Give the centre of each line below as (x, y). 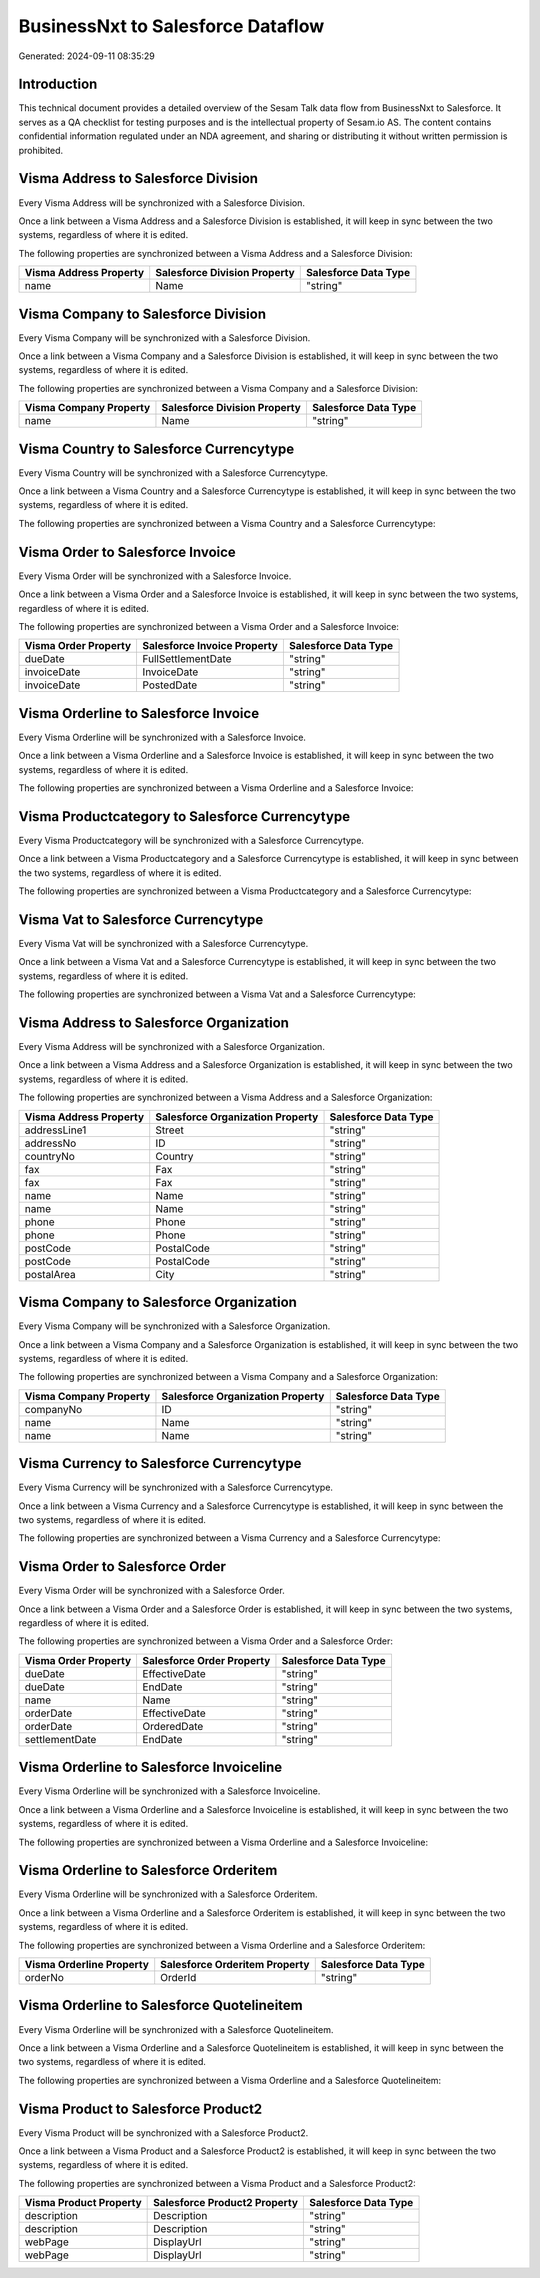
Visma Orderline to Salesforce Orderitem (148, 1870)
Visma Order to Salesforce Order (122, 1566)
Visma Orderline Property (87, 1965)
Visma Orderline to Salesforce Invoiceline (150, 1767)
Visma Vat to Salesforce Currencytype (141, 919)
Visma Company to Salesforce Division (142, 313)
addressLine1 (55, 1130)
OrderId (178, 1978)
